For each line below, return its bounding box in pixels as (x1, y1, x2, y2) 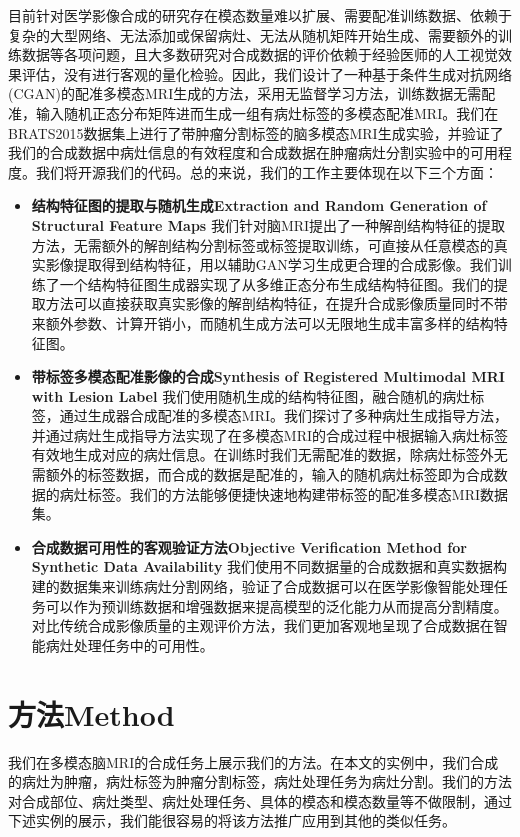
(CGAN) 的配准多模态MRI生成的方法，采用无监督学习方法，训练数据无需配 (8, 83, 496, 104)
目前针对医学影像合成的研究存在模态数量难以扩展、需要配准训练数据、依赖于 (8, 5, 512, 25)
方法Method (8, 693, 175, 734)
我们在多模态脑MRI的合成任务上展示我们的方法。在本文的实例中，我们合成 (8, 751, 499, 772)
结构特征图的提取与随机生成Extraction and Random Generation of (31, 195, 487, 216)
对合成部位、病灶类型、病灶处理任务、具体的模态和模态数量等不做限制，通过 (8, 790, 512, 811)
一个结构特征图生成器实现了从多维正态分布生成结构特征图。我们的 (59, 273, 494, 294)
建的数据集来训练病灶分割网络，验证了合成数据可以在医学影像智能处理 (31, 576, 494, 597)
